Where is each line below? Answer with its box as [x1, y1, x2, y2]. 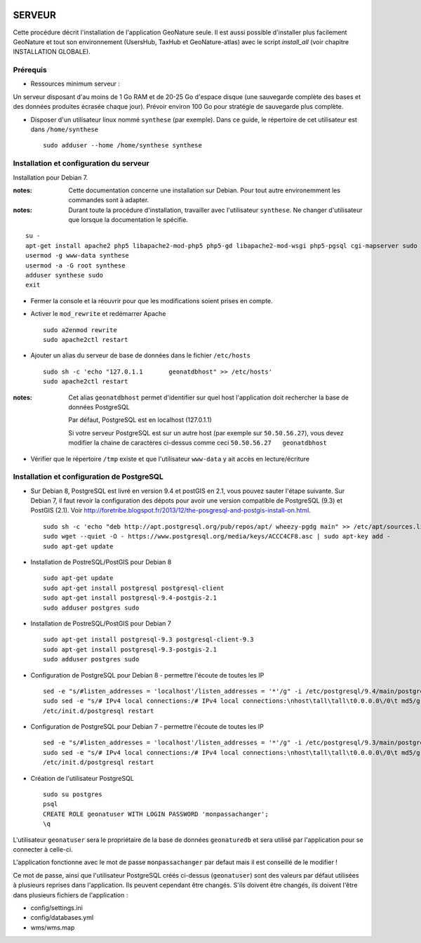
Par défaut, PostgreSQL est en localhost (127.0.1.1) [68, 416, 212, 424]
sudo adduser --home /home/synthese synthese [43, 141, 203, 150]
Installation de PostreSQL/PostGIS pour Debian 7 [30, 619, 171, 628]
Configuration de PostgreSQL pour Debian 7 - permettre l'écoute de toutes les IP [30, 723, 265, 731]
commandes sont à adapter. [68, 196, 149, 204]
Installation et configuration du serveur [13, 159, 150, 169]
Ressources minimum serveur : [30, 79, 121, 88]
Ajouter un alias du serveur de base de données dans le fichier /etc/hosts [30, 351, 250, 360]
